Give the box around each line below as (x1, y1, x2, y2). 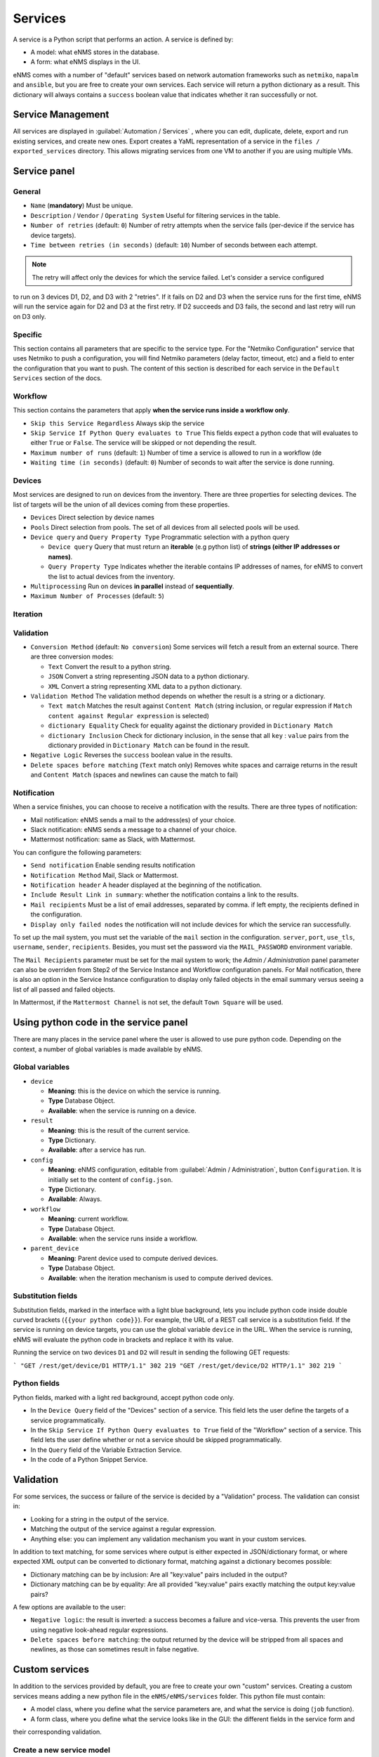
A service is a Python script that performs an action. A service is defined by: (13, 35, 234, 44)
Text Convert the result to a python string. (48, 662, 172, 670)
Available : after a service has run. (48, 1146, 147, 1154)
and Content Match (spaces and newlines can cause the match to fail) (30, 770, 239, 779)
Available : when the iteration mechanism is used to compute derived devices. (48, 1273, 274, 1282)
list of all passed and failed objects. (13, 985, 116, 994)
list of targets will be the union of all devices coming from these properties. (13, 500, 230, 509)
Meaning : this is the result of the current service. (48, 1126, 190, 1134)
